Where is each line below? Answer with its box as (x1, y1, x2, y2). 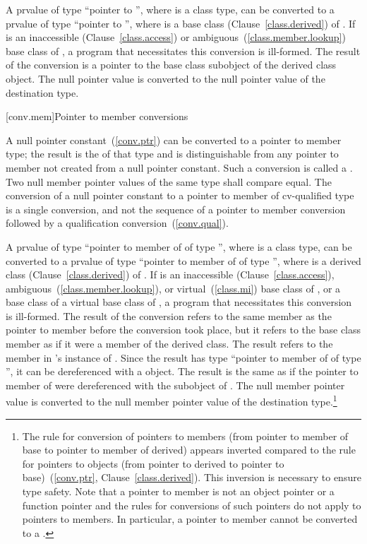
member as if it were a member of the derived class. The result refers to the (6, 336, 333, 351)
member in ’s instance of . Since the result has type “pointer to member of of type (6, 350, 361, 365)
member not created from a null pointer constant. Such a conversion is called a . (6, 160, 353, 175)
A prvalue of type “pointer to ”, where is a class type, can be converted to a (6, 2, 335, 16)
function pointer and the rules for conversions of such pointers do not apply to (22, 497, 361, 512)
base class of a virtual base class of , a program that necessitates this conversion (6, 295, 352, 309)
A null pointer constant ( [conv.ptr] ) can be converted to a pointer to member (6, 132, 342, 147)
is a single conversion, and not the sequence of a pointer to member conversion (6, 201, 346, 216)
